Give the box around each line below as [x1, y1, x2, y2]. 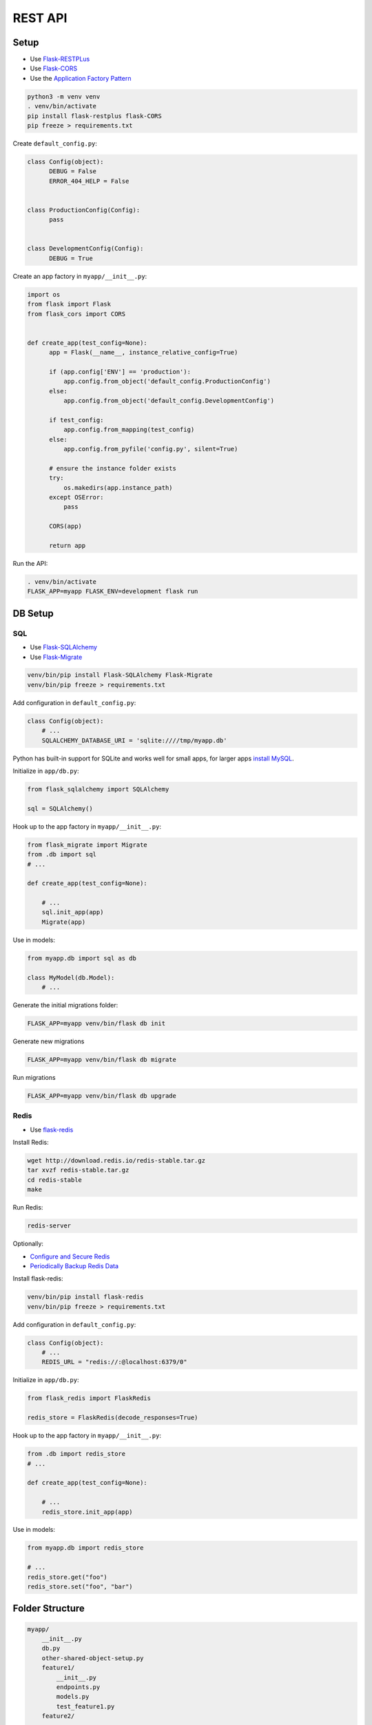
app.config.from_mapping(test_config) [63, 426, 195, 434]
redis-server [27, 1222, 72, 1230]
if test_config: [49, 416, 104, 424]
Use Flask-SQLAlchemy [30, 643, 98, 651]
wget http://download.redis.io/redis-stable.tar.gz [27, 1156, 206, 1165]
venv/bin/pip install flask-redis [27, 1293, 144, 1301]
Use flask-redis [30, 1125, 74, 1134]
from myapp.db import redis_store [27, 1544, 144, 1552]
